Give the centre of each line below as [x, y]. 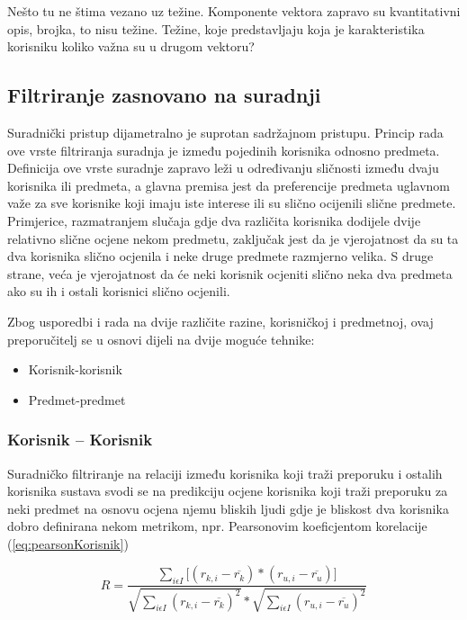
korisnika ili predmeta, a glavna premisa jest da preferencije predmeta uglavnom [229, 185]
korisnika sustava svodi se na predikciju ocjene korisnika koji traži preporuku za [228, 491]
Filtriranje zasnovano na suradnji [164, 95]
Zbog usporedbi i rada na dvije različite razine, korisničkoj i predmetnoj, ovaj [220, 321]
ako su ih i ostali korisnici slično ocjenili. [119, 291]
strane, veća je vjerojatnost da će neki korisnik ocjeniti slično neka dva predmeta [230, 273]
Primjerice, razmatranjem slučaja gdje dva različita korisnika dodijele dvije [214, 220]
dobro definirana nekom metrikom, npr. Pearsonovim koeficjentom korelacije [217, 526]
